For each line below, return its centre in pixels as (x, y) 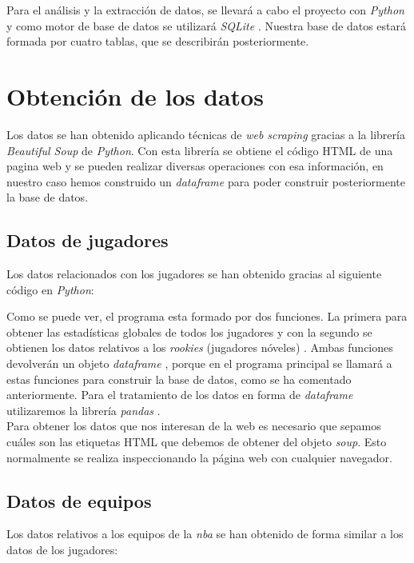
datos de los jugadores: (62, 549)
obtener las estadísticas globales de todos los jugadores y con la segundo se (189, 331)
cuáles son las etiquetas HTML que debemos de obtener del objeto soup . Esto (197, 442)
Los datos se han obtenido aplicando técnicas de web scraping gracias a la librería (206, 134)
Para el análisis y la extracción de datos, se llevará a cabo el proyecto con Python (205, 10)
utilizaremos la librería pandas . (84, 410)
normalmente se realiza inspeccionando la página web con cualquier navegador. (199, 457)
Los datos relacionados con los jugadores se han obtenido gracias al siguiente (194, 274)
